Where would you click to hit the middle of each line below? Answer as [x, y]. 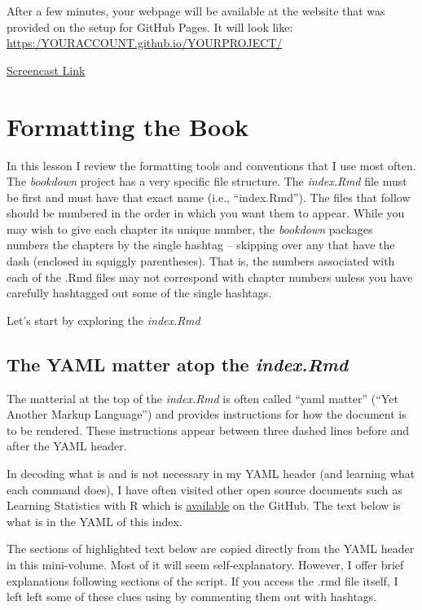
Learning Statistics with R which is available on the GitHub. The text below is [204, 505]
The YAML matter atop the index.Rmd [178, 364]
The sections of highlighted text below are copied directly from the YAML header [211, 549]
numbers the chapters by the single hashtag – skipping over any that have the [201, 245]
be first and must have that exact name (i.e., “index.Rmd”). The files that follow [209, 197]
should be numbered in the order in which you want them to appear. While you [206, 213]
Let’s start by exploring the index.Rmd [103, 320]
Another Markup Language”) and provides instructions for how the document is [207, 414]
